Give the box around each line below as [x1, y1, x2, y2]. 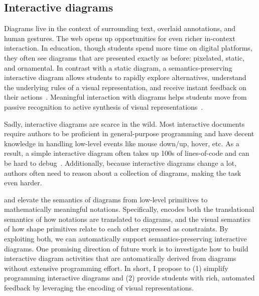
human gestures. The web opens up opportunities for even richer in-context [4, 33, 235, 43]
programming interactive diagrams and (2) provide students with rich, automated [4, 272, 255, 283]
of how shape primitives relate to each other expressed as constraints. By [4, 223, 228, 234]
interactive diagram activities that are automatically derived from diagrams [4, 253, 236, 263]
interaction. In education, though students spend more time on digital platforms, [4, 43, 252, 53]
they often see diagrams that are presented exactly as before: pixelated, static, [4, 52, 244, 63]
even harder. [4, 177, 42, 188]
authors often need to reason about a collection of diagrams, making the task [4, 167, 241, 178]
